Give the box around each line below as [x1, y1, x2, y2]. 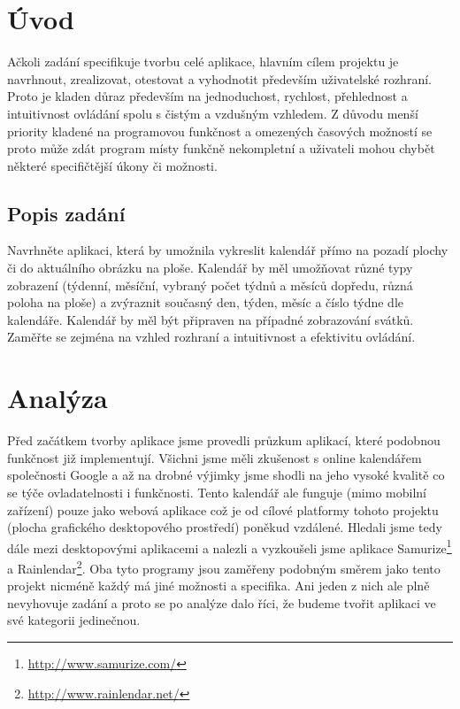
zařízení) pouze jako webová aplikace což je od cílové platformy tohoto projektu [7, 500, 439, 519]
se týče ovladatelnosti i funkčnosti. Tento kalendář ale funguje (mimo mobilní [7, 482, 426, 501]
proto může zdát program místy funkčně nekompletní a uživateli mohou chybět [7, 139, 435, 158]
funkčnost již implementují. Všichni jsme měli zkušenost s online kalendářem [7, 448, 422, 466]
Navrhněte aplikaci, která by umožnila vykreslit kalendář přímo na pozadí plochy [7, 241, 448, 259]
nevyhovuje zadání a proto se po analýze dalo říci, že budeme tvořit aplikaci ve [7, 593, 436, 612]
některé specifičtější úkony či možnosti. [7, 156, 218, 174]
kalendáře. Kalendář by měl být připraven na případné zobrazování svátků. [7, 310, 414, 328]
